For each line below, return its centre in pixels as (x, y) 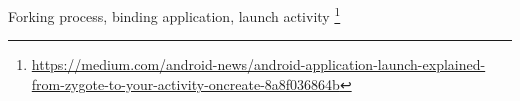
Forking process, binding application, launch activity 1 (174, 14)
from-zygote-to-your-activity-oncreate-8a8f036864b (185, 83)
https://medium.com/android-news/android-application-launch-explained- (258, 64)
